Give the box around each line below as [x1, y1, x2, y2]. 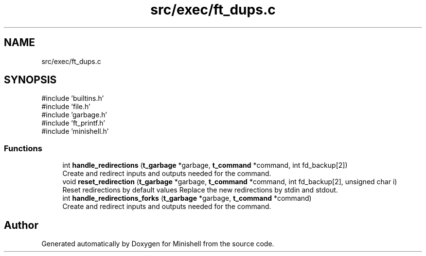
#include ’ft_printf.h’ [41, 119, 106, 128]
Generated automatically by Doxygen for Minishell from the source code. [41, 240, 274, 248]
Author [4, 219, 38, 231]
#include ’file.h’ [41, 102, 90, 111]
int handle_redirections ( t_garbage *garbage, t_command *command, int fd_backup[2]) [62, 161, 348, 170]
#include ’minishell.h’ [41, 127, 109, 136]
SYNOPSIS [4, 74, 57, 86]
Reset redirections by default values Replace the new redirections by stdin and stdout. [62, 186, 338, 194]
